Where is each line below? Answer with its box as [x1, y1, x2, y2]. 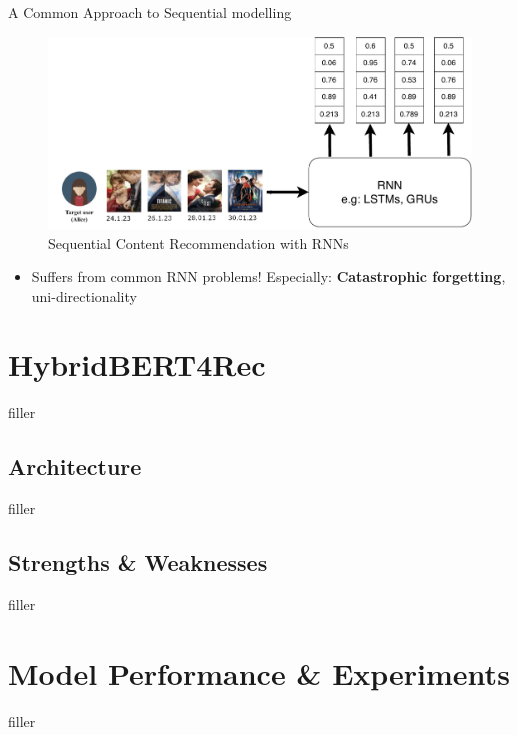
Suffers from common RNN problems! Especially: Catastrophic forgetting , [31, 266, 506, 287]
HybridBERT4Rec [8, 344, 266, 385]
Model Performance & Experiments [8, 652, 510, 693]
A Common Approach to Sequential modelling [8, 2, 292, 22]
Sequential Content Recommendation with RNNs [48, 232, 349, 253]
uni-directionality [31, 285, 137, 306]
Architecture [8, 451, 142, 482]
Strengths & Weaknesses [8, 547, 268, 578]
